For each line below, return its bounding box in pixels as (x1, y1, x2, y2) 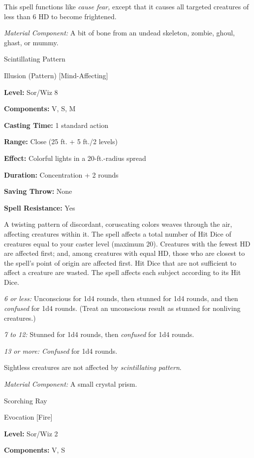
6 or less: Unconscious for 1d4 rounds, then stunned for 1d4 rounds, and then (4, 293, 238, 304)
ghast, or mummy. (4, 37, 59, 47)
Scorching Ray (4, 395, 47, 405)
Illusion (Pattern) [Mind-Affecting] (4, 70, 108, 80)
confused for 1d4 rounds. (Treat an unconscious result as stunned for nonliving (4, 303, 241, 313)
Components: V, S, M (4, 103, 76, 114)
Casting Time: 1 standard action (4, 120, 108, 130)
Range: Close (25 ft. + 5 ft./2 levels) (4, 136, 118, 147)
